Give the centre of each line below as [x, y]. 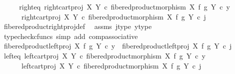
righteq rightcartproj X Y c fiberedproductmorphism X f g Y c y [124, 6]
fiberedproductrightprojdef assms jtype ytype [78, 26]
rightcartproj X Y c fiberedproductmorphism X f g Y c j [113, 16]
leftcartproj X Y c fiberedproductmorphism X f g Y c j [111, 65]
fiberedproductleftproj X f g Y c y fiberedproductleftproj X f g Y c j [118, 46]
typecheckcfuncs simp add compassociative [71, 36]
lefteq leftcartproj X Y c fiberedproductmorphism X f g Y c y [104, 55]
